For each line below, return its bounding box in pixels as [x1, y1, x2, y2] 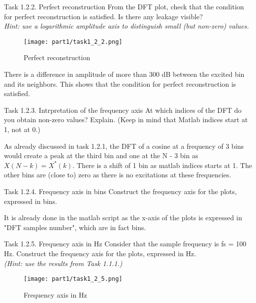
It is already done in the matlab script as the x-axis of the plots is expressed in [4, 212, 242, 223]
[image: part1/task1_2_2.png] [24, 38, 123, 45]
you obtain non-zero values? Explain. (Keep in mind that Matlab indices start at [4, 114, 248, 125]
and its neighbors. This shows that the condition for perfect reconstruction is [4, 78, 236, 89]
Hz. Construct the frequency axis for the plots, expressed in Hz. [4, 248, 196, 258]
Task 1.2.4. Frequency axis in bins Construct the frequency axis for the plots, [4, 186, 237, 196]
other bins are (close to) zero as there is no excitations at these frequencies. [4, 169, 231, 180]
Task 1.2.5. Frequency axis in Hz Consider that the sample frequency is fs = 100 [4, 238, 247, 249]
